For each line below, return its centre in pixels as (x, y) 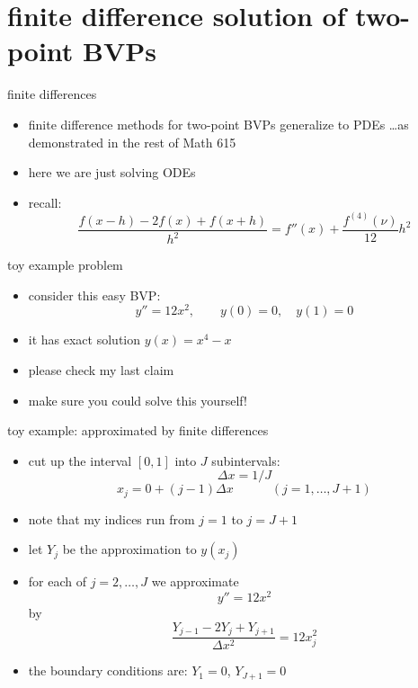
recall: (45, 202)
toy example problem (65, 265)
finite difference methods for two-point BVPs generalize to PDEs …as (218, 124)
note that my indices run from (111, 518)
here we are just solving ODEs (112, 172)
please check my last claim (101, 369)
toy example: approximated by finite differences (138, 430)
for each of (58, 581)
